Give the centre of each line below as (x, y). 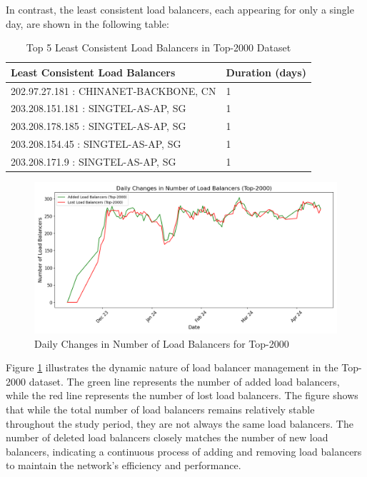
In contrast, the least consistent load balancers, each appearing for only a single (180, 9)
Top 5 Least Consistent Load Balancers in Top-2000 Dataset (159, 47)
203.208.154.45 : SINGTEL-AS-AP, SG (96, 144)
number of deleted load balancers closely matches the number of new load (167, 437)
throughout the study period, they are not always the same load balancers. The (180, 423)
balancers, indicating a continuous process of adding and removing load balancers (184, 451)
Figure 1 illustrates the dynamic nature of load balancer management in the (172, 367)
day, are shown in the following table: (87, 23)
